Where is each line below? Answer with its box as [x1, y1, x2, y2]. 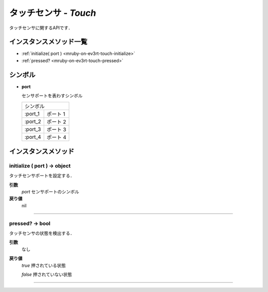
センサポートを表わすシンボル [21, 93, 83, 99]
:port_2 [24, 118, 42, 125]
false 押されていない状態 [21, 271, 72, 277]
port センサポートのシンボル [21, 189, 79, 195]
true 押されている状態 [21, 262, 66, 268]
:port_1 [24, 110, 40, 117]
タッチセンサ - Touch [9, 7, 96, 18]
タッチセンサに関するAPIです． [9, 25, 73, 31]
